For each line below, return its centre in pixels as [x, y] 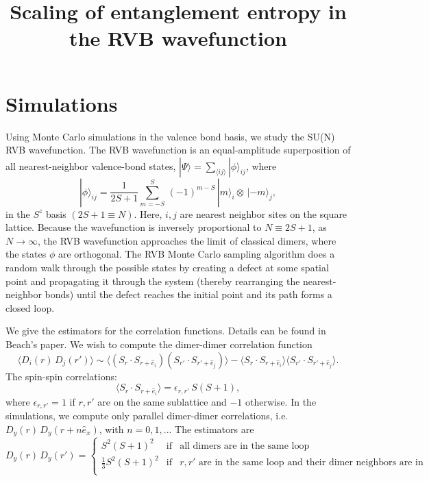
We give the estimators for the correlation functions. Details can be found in [166, 331]
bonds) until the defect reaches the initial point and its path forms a [188, 294]
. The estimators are [211, 429]
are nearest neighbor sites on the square [263, 213]
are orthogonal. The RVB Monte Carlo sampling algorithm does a [196, 254]
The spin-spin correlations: [61, 376]
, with [111, 429]
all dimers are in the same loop [245, 446]
